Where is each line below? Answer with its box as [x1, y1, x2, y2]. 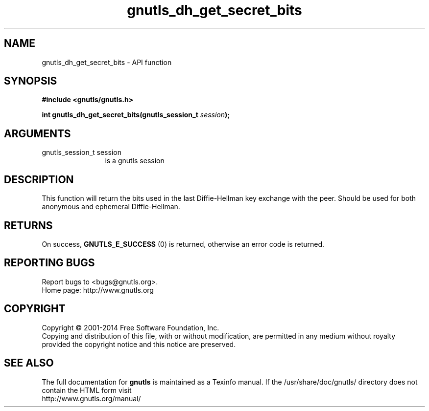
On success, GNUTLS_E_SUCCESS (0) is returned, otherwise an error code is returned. [42, 239, 325, 248]
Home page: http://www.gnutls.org [42, 285, 154, 294]
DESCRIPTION [4, 173, 74, 186]
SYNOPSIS [4, 75, 57, 87]
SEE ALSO [4, 357, 54, 369]
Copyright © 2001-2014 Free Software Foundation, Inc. [42, 323, 219, 332]
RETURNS [4, 219, 53, 232]
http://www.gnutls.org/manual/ [42, 394, 141, 403]
